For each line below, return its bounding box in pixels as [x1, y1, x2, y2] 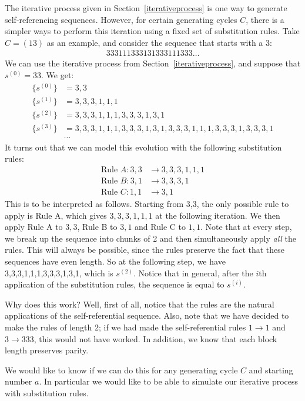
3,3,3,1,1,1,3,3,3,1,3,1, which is [5, 266, 113, 279]
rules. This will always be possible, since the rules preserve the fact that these [5, 243, 285, 256]
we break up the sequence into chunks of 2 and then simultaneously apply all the [5, 232, 297, 244]
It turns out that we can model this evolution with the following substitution [5, 141, 282, 153]
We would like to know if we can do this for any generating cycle [5, 363, 238, 376]
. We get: [41, 69, 74, 81]
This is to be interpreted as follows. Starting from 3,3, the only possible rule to [5, 198, 289, 210]
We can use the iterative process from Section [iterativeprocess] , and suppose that [5, 57, 301, 69]
